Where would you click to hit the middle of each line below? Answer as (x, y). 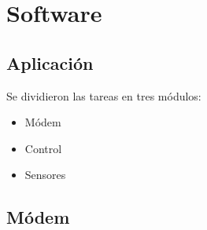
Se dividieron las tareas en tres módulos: (104, 95)
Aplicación (50, 62)
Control (43, 148)
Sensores (45, 175)
